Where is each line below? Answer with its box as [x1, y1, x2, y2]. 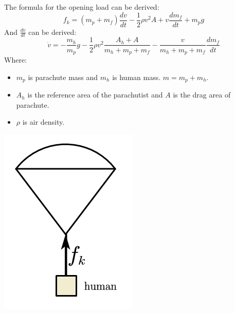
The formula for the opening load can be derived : [4, 2, 159, 12]
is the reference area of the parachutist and [27, 89, 163, 100]
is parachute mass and [28, 71, 98, 82]
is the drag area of [173, 89, 231, 100]
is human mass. [112, 71, 161, 82]
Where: [4, 54, 27, 65]
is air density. [22, 116, 65, 127]
